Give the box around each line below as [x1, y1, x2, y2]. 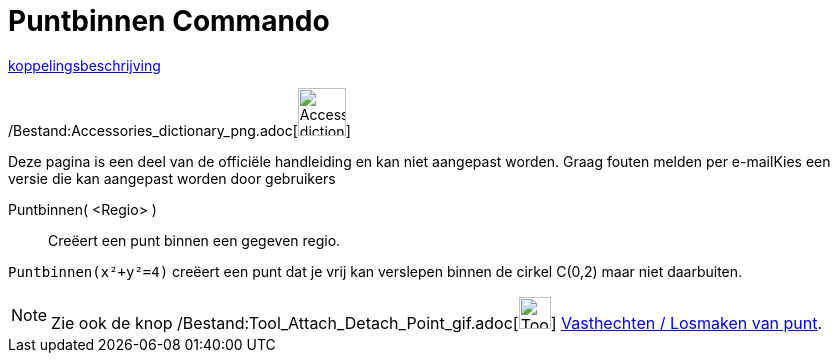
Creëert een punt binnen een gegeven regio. [48, 231, 341, 249]
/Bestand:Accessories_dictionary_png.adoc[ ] [8, 121, 351, 139]
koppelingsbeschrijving [8, 56, 161, 74]
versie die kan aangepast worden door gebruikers [8, 169, 336, 187]
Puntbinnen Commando [8, 4, 330, 38]
